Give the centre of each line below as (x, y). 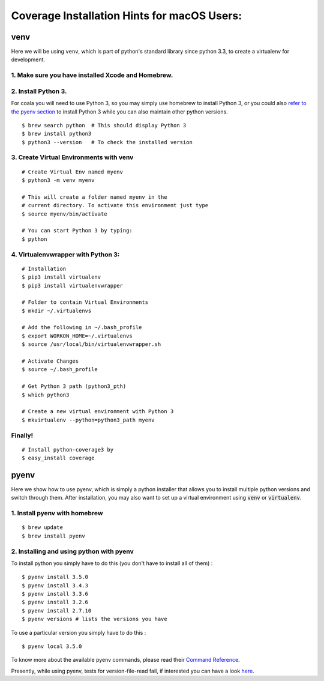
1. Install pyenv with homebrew (57, 513)
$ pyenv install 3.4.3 (55, 585)
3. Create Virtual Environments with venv (72, 157)
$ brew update (42, 528)
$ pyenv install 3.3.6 (55, 594)
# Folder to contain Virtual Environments (85, 302)
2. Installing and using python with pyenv (73, 551)
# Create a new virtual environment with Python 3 (98, 412)
